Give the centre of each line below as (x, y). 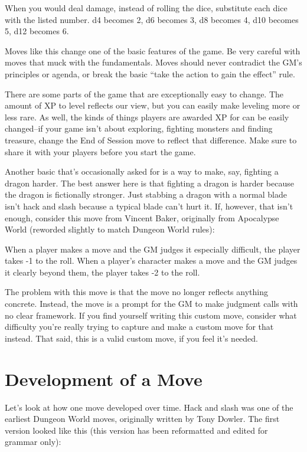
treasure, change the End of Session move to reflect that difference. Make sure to (151, 140)
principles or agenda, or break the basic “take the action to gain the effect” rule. (150, 73)
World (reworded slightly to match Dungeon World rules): (110, 229)
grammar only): (33, 442)
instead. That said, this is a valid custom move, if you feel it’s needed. (131, 338)
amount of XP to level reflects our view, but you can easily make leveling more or (153, 105)
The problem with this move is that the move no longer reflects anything (136, 292)
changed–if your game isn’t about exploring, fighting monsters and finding (139, 128)
